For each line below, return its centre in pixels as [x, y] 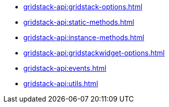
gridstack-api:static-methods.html [79, 22]
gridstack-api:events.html [65, 68]
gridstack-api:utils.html [61, 83]
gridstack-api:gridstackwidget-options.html [94, 53]
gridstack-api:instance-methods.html [84, 37]
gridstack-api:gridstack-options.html [83, 7]
